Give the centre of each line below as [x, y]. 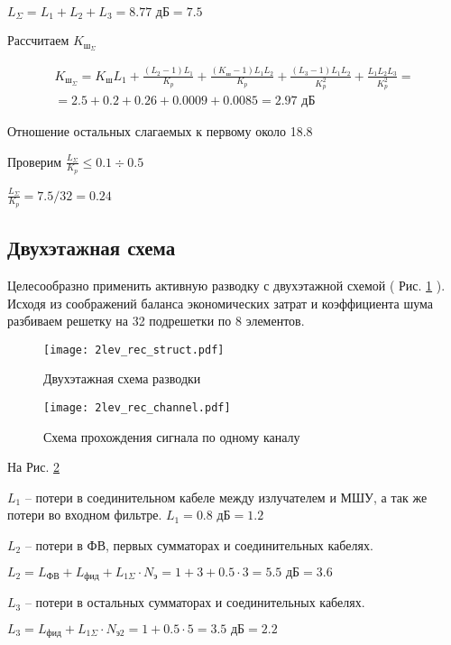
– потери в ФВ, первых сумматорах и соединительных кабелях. [199, 545]
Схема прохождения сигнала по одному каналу [172, 436]
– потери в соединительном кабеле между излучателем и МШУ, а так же [226, 497]
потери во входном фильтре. [85, 515]
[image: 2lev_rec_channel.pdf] [137, 407]
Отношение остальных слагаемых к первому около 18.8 [160, 130]
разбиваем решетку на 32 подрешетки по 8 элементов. [156, 321]
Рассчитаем [38, 40]
